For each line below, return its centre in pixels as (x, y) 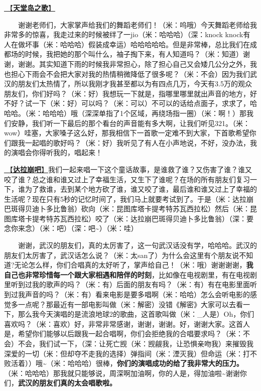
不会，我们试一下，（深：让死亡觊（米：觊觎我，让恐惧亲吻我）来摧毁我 (136, 343)
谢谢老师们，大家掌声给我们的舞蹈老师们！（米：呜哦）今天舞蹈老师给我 (138, 24)
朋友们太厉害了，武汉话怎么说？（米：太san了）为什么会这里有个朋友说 (122, 255)
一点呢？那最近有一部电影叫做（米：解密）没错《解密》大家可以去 (127, 304)
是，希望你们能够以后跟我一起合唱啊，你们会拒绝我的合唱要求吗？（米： (123, 334)
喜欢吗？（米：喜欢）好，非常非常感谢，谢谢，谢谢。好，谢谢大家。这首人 (127, 323)
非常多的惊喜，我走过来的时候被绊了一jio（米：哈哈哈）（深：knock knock (124, 34)
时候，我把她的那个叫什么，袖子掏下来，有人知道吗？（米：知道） (134, 54)
